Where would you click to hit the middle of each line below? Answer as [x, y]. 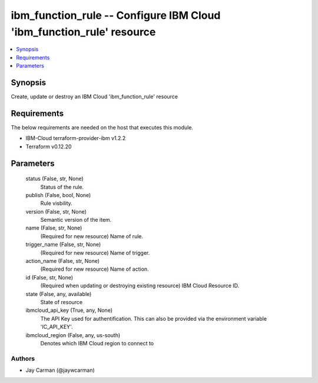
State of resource [62, 302]
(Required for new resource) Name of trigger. [95, 252]
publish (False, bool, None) [58, 195]
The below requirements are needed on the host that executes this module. [102, 127]
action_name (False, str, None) [63, 261]
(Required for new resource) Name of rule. [92, 236]
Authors [23, 358]
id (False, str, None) [49, 277]
